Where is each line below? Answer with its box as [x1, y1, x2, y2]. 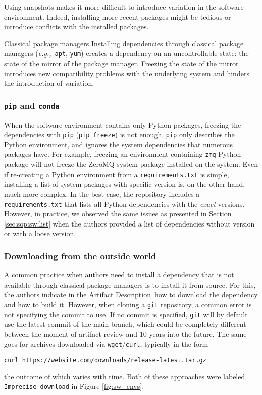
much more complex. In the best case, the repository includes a [4, 188, 200, 199]
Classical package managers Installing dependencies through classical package [4, 38, 244, 48]
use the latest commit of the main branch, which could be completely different [4, 319, 246, 329]
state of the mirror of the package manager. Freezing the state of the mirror [4, 58, 239, 69]
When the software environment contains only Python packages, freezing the [4, 119, 241, 130]
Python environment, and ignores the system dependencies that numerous [4, 139, 233, 149]
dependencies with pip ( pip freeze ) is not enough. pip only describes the [4, 129, 235, 140]
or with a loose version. [4, 228, 76, 239]
